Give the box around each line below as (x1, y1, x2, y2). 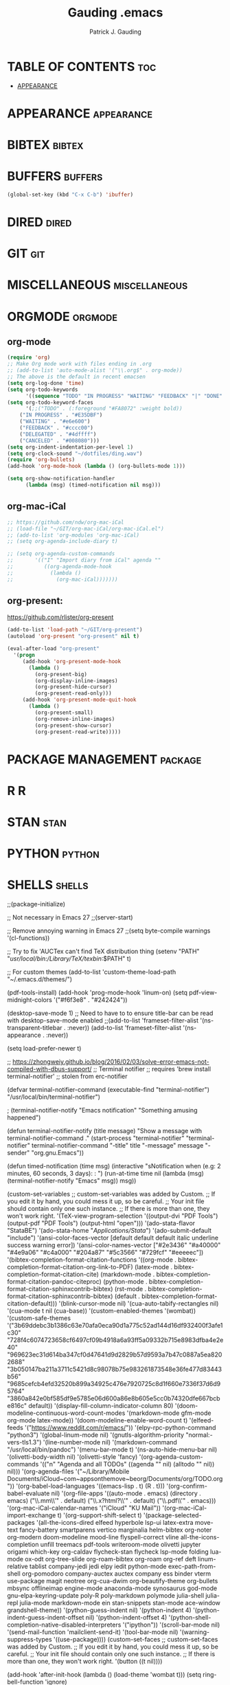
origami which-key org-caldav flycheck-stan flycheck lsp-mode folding (7, 1548, 209, 1556)
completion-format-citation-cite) (7, 1270, 100, 1279)
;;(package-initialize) (7, 900, 66, 908)
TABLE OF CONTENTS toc (7, 58, 157, 74)
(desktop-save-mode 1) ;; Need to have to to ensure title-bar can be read (7, 1009, 214, 1018)
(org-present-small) (34, 709, 94, 716)
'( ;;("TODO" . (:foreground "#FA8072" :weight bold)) (25, 405, 183, 412)
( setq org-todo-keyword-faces (7, 399, 94, 406)
